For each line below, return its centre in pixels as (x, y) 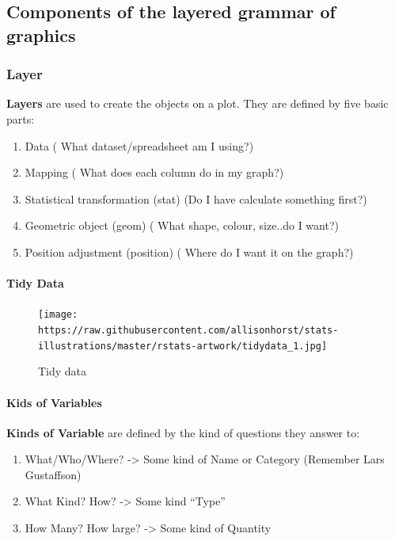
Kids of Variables (54, 402)
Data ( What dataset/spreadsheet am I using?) (139, 145)
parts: (21, 118)
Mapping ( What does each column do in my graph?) (154, 172)
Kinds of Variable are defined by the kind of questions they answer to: (183, 432)
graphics (41, 34)
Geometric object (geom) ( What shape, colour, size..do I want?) (182, 225)
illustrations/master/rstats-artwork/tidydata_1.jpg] (183, 346)
